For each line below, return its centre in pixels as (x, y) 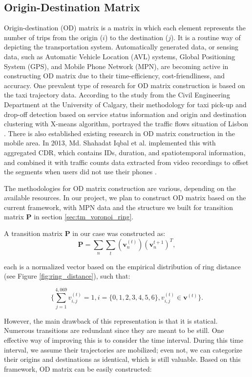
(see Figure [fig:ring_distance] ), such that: (67, 276)
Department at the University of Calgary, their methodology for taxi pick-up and (125, 104)
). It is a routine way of (206, 37)
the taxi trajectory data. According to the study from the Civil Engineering (117, 95)
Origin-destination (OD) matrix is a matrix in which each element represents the (125, 28)
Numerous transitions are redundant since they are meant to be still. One (114, 330)
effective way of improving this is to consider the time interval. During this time (124, 340)
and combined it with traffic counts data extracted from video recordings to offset (126, 162)
